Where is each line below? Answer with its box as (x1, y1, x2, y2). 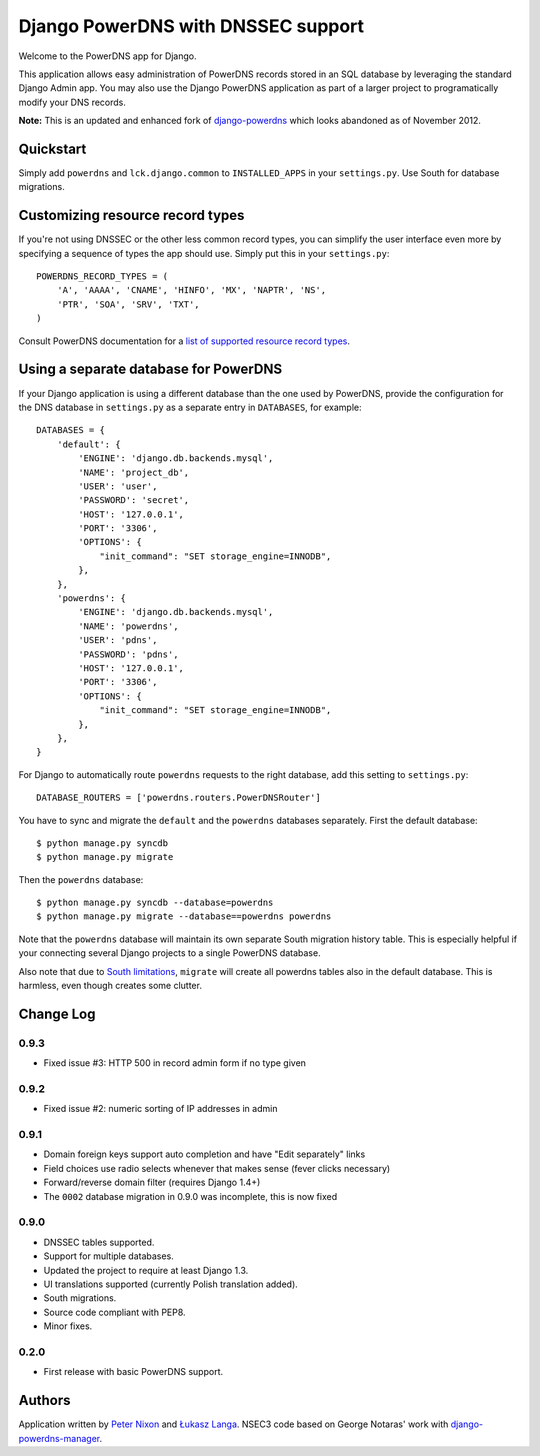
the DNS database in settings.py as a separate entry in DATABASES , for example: (18, 401, 362, 413)
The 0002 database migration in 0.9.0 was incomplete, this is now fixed (43, 1190, 338, 1202)
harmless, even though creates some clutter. (18, 980, 202, 992)
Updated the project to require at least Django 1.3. (43, 1264, 249, 1276)
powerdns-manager (18, 1432, 100, 1444)
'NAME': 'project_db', (78, 466, 190, 478)
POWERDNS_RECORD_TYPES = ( (36, 271, 169, 282)
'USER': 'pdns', (78, 635, 158, 646)
